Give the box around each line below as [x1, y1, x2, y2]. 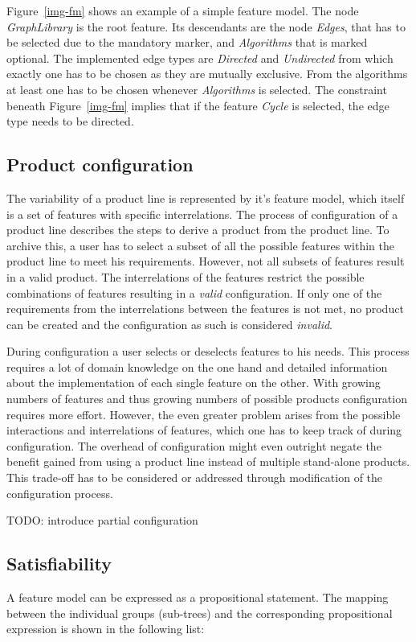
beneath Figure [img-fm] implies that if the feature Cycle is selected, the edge [6, 97, 389, 113]
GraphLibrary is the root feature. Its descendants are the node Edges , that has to [6, 18, 406, 35]
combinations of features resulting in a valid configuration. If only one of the [6, 284, 382, 301]
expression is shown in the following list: [6, 620, 205, 637]
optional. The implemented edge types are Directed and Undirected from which [6, 49, 394, 66]
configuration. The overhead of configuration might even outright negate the [6, 437, 381, 454]
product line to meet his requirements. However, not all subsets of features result [6, 253, 405, 270]
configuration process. [6, 484, 113, 501]
